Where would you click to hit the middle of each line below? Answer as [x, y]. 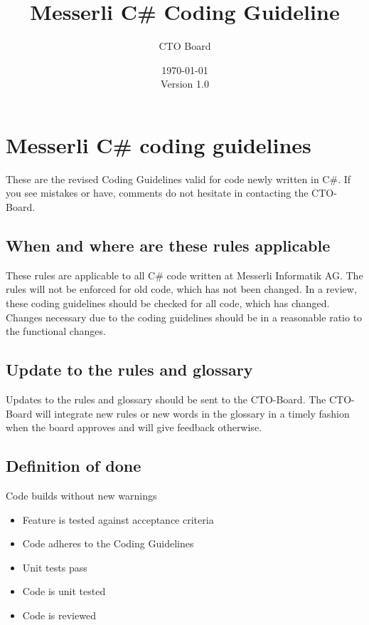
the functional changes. [56, 331]
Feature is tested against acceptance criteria [118, 519]
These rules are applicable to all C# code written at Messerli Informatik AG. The [184, 275]
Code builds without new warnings [81, 495]
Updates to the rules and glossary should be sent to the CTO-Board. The [166, 399]
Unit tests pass [55, 567]
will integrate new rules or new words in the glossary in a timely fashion [192, 413]
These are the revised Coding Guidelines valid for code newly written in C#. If [178, 179]
